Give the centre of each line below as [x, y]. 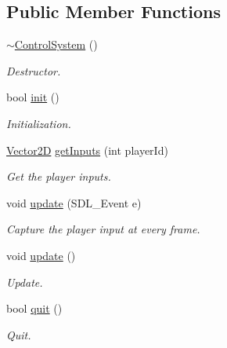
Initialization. [39, 123]
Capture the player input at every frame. [103, 229]
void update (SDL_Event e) [74, 202]
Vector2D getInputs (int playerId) [87, 150]
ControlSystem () [56, 44]
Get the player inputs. [59, 176]
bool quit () [34, 308]
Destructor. [34, 70]
